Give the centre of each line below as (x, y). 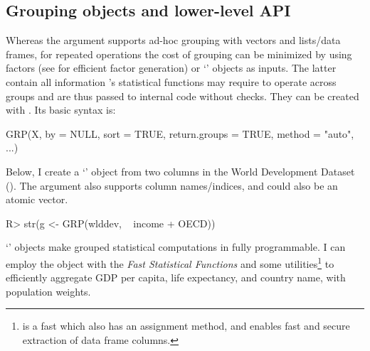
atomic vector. (37, 199)
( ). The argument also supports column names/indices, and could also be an (172, 185)
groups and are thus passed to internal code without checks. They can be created (183, 96)
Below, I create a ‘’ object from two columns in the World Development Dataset (180, 171)
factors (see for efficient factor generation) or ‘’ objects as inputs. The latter (171, 68)
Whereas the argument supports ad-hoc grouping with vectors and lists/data (173, 40)
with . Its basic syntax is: (61, 110)
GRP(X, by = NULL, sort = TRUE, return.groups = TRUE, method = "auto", (180, 133)
